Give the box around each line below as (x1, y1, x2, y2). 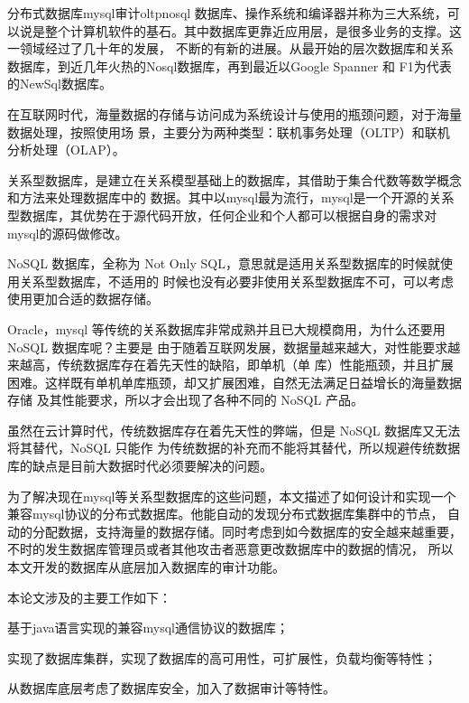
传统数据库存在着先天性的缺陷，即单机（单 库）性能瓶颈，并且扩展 (57, 355, 454, 374)
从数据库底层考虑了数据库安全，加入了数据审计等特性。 (7, 679, 336, 698)
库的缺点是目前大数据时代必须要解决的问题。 (7, 456, 272, 475)
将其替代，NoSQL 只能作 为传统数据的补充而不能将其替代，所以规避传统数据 (7, 438, 461, 457)
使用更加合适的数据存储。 (7, 289, 159, 308)
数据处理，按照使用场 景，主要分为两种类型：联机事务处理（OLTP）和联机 (7, 122, 450, 141)
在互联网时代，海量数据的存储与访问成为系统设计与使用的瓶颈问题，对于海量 (7, 104, 462, 123)
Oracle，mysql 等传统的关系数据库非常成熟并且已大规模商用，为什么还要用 (7, 319, 446, 338)
